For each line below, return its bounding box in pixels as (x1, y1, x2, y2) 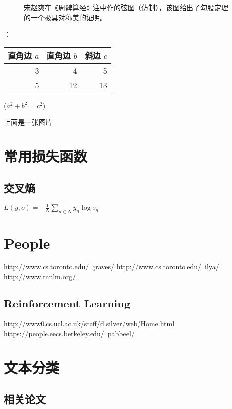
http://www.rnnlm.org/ (4, 271, 76, 281)
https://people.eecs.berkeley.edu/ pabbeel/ (4, 328, 135, 338)
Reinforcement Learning (4, 295, 130, 310)
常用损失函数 (4, 146, 88, 166)
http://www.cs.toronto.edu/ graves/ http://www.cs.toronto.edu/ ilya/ (4, 261, 219, 271)
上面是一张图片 (4, 117, 52, 127)
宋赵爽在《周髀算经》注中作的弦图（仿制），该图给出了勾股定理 (24, 2, 228, 12)
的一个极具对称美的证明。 (24, 12, 107, 22)
